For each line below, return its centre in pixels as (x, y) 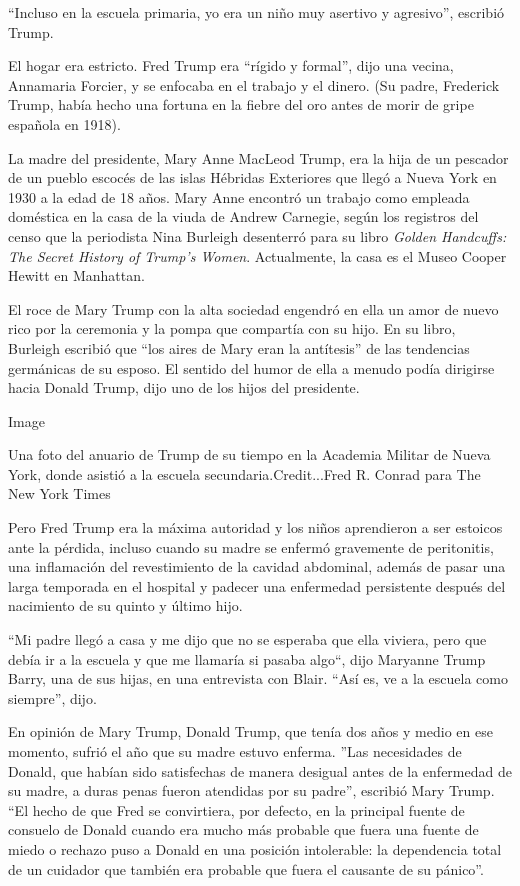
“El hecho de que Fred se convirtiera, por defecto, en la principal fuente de (236, 809)
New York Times (59, 493)
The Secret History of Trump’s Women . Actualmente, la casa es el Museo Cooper (257, 255)
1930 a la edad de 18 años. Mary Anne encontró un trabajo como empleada (239, 196)
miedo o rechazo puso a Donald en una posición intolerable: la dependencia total (255, 848)
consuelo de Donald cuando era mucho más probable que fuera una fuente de (243, 829)
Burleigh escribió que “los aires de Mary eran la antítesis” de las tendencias (239, 347)
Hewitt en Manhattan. (76, 275)
